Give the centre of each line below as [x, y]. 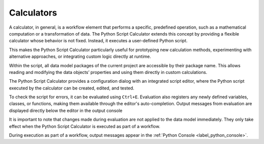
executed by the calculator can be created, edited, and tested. [72, 88]
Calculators [33, 13]
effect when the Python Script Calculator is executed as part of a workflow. [85, 126]
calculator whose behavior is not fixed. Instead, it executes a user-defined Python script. [98, 41]
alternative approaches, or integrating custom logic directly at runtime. [80, 56]
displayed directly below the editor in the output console [66, 110]
